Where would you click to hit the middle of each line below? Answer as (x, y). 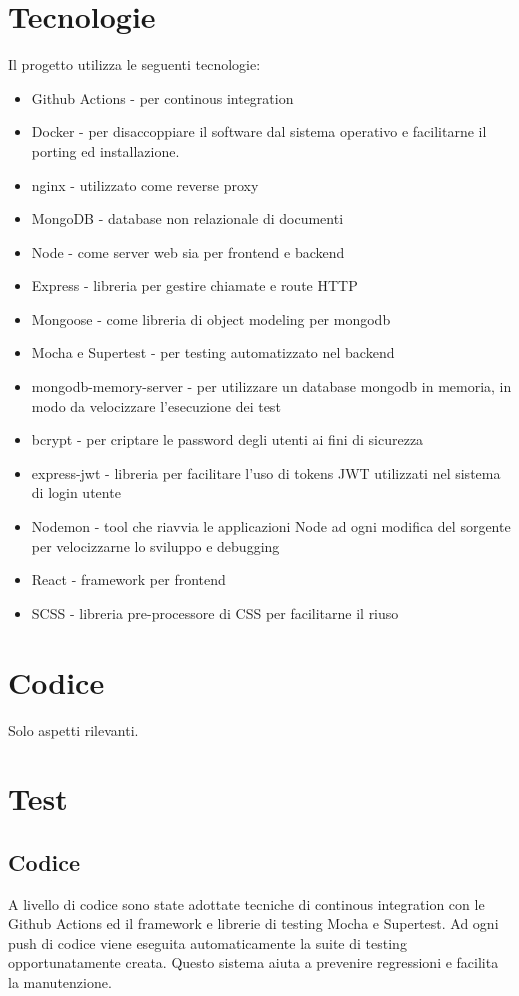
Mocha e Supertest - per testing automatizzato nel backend (213, 352)
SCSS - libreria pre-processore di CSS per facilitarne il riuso (215, 612)
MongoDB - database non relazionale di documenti (187, 218)
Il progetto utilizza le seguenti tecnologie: (134, 64)
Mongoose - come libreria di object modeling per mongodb (211, 318)
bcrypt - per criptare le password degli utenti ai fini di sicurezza (227, 439)
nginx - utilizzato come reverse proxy (145, 184)
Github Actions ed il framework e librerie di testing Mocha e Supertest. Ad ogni (253, 923)
